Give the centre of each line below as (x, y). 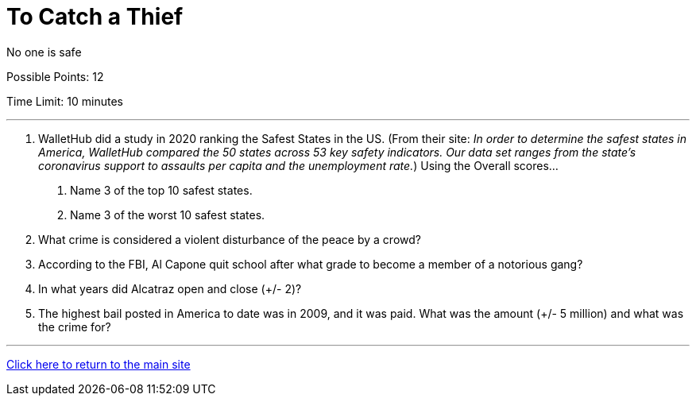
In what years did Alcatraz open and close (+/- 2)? (170, 288)
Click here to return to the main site (99, 364)
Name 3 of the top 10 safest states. (161, 190)
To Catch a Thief (95, 17)
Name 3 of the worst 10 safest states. (168, 215)
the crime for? (75, 327)
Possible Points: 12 (55, 76)
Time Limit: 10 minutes (65, 101)
